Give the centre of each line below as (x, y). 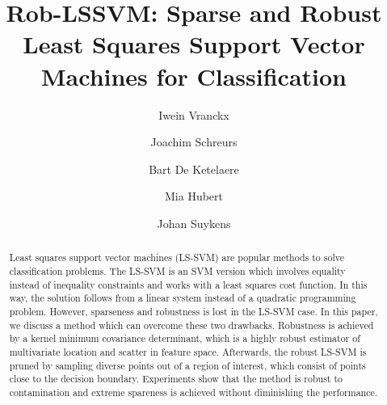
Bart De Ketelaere (194, 169)
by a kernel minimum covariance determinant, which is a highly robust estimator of (185, 338)
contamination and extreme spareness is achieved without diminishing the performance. (193, 392)
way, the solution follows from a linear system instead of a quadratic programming (183, 298)
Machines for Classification (194, 76)
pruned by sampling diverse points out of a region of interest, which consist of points (187, 365)
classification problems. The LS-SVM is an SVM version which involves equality (177, 270)
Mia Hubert (193, 196)
